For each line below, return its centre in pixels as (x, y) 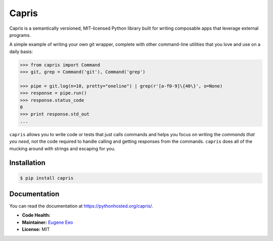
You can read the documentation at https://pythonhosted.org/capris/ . (81, 206)
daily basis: (21, 51)
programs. (20, 35)
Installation (27, 163)
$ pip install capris (47, 178)
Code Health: (36, 215)
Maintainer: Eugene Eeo (48, 222)
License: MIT (36, 229)
